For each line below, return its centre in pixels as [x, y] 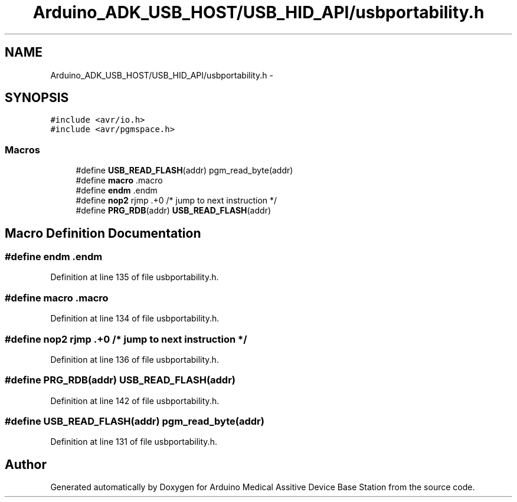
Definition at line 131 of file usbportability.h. [134, 442]
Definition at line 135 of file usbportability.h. [135, 277]
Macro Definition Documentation [103, 233]
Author [26, 464]
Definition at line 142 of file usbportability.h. [135, 401]
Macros [22, 150]
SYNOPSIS [37, 98]
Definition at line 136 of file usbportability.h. [135, 359]
